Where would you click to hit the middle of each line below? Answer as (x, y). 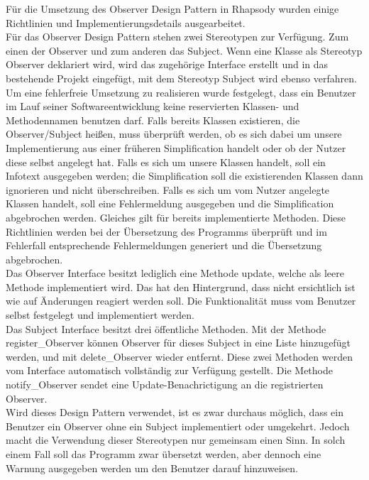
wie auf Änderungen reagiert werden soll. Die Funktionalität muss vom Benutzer (181, 301)
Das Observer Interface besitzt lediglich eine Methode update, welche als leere (175, 273)
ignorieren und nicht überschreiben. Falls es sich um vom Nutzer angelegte (168, 189)
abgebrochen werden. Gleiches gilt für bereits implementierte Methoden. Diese (176, 217)
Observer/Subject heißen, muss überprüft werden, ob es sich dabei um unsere (174, 134)
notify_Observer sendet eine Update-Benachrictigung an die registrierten (165, 384)
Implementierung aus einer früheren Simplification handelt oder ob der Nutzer (176, 147)
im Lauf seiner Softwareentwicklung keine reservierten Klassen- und (153, 106)
